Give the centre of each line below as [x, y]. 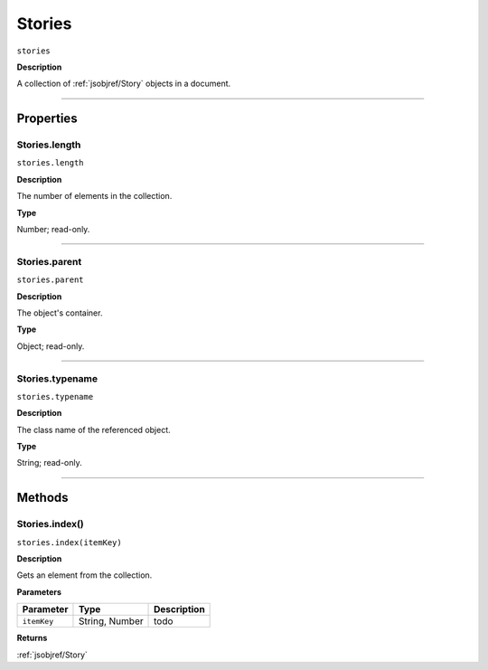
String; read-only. [50, 463]
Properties [47, 119]
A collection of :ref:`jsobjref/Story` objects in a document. [124, 84]
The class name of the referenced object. [94, 429]
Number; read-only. [53, 230]
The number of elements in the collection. [94, 196]
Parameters [39, 591]
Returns [32, 638]
